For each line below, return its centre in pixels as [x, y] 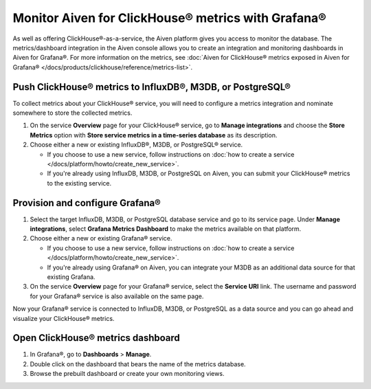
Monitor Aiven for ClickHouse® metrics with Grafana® [169, 18]
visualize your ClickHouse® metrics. [64, 318]
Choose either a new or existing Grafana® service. [101, 238]
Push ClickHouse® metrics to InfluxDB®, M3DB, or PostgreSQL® [152, 87]
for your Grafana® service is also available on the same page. [117, 296]
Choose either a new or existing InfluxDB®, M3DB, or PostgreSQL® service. [136, 145]
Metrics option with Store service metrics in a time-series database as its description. [154, 135]
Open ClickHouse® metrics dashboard [96, 338]
